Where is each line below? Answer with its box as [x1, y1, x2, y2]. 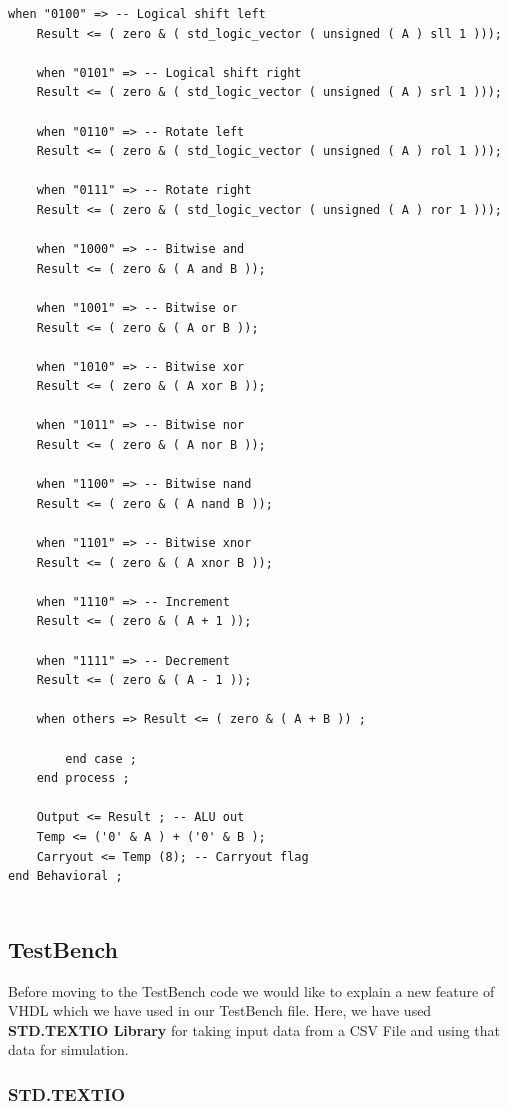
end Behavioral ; [8, 869, 123, 884]
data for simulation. [8, 1039, 129, 1060]
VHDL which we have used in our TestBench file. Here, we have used [8, 1000, 432, 1021]
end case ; [65, 751, 137, 766]
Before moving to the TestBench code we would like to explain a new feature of [8, 980, 495, 1001]
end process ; [36, 771, 130, 786]
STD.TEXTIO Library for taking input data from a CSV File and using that [8, 1019, 501, 1040]
